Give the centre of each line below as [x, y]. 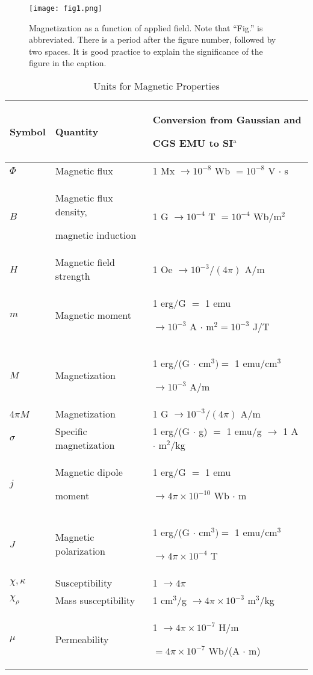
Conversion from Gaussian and [227, 120]
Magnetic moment [93, 315]
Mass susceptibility [95, 600]
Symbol [28, 131]
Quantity [77, 131]
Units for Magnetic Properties [156, 86]
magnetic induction [96, 235]
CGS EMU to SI [193, 143]
